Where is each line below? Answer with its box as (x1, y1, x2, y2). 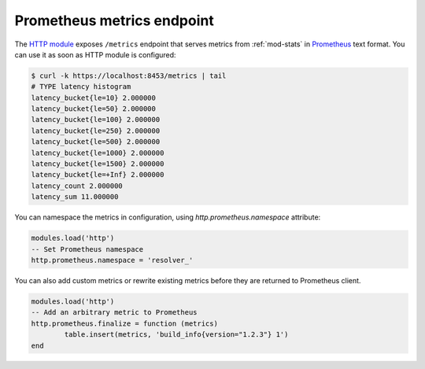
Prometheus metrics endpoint (14, 12, 214, 29)
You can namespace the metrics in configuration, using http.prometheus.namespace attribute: (14, 212, 321, 222)
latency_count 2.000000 (31, 181, 124, 190)
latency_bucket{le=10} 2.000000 (31, 93, 157, 102)
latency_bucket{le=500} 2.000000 (31, 138, 161, 146)
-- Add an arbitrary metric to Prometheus (31, 308, 198, 317)
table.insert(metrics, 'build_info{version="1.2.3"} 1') (64, 330, 289, 339)
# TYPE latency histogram (31, 83, 131, 91)
